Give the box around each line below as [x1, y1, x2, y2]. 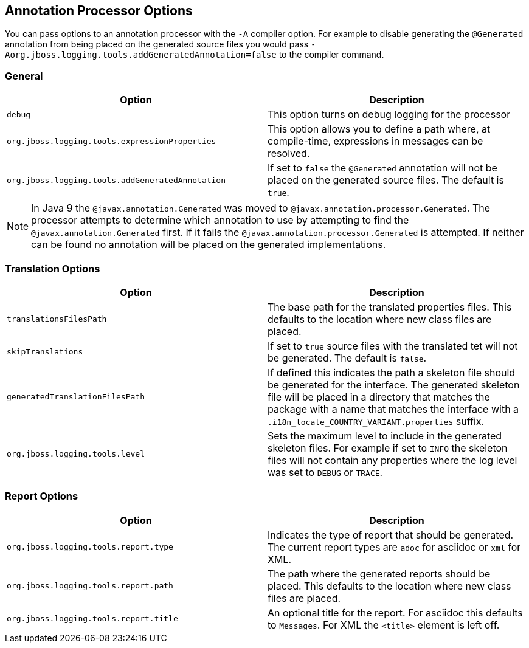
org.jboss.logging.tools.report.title [7, 614, 178, 624]
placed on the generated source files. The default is [268, 174, 504, 187]
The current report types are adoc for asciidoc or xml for [268, 540, 521, 553]
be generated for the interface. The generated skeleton [268, 378, 520, 391]
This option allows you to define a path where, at [268, 123, 491, 136]
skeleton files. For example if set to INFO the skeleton [268, 441, 508, 454]
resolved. [268, 147, 310, 160]
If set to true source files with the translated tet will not [268, 339, 518, 352]
